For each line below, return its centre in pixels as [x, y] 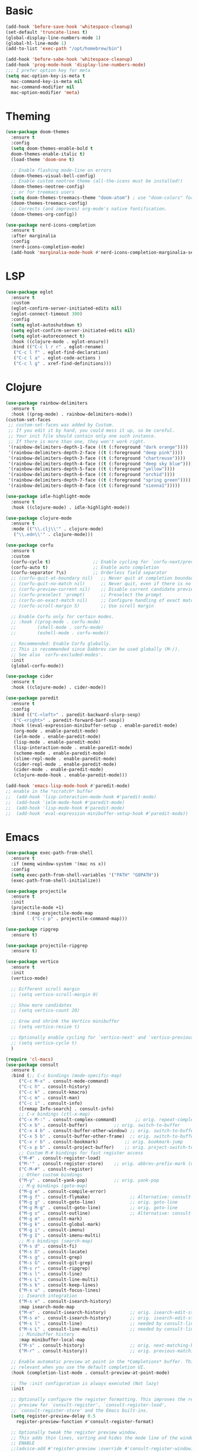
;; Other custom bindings [51, 1175]
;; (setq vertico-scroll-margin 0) [55, 994]
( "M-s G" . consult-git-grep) [56, 1263]
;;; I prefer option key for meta [48, 70]
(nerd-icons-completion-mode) [48, 247]
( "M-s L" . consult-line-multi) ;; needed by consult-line [107, 1329]
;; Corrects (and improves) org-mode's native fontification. [89, 208]
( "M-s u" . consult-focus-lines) [60, 1290]
